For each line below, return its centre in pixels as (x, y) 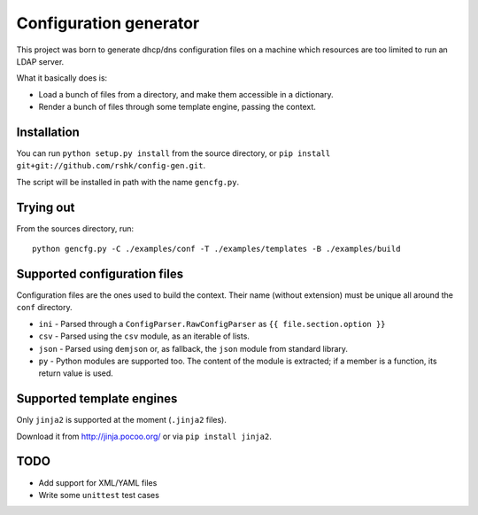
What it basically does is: (62, 78)
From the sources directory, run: (75, 228)
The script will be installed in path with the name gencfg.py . (127, 182)
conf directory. (44, 308)
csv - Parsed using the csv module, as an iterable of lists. (144, 336)
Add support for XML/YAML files (98, 482)
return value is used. (76, 373)
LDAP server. (40, 61)
